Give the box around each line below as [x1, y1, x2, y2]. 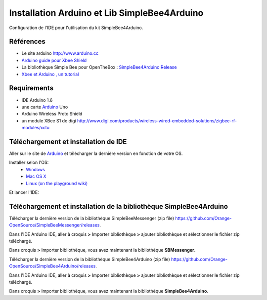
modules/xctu [21, 125, 49, 131]
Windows [26, 166, 45, 172]
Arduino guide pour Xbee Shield [21, 57, 87, 63]
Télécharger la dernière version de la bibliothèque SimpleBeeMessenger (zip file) [9, 215, 175, 221]
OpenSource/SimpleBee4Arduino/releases [9, 263, 96, 269]
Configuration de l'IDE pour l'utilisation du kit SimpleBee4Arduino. [9, 25, 143, 31]
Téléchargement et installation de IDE [9, 137, 127, 146]
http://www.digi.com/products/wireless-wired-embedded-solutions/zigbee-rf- [77, 117, 237, 123]
